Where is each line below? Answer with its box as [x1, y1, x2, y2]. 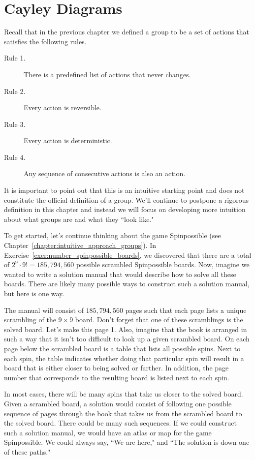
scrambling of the [4, 314, 56, 325]
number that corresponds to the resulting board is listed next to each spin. [4, 372, 229, 382]
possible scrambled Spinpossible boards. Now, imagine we [76, 259, 250, 270]
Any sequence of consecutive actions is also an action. [24, 168, 186, 179]
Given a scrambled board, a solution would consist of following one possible [4, 398, 232, 408]
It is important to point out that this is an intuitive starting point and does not [4, 185, 245, 195]
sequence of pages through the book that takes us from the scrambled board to [4, 408, 242, 418]
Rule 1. [4, 53, 26, 63]
